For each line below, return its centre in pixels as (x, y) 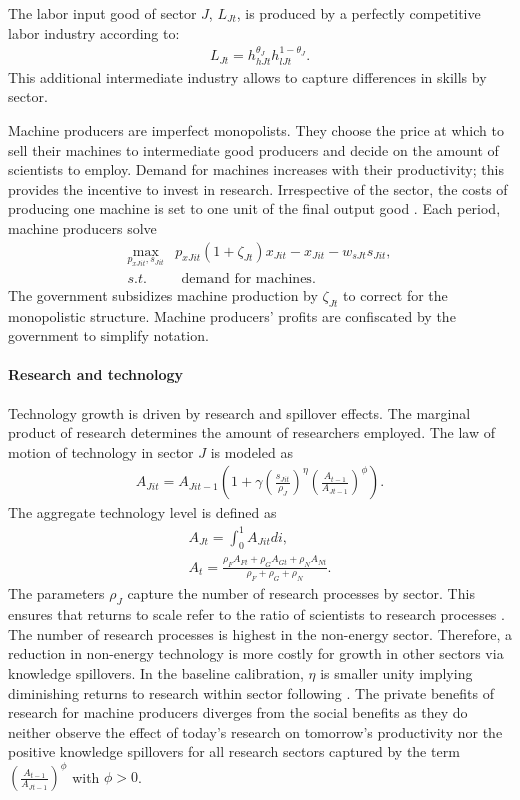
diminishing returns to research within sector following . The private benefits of (251, 692)
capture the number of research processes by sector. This (301, 593)
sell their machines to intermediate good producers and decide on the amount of (253, 149)
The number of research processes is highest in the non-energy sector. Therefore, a (260, 633)
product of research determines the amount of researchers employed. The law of (252, 432)
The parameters (56, 593)
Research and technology (96, 374)
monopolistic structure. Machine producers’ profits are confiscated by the (232, 315)
